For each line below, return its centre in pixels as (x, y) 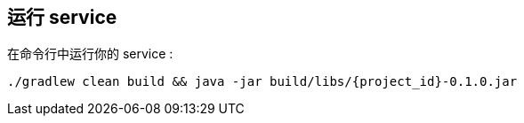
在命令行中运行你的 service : (90, 54)
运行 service (62, 17)
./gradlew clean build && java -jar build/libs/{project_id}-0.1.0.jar (262, 82)
